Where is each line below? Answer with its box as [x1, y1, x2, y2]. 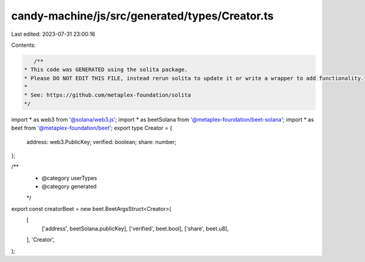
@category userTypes [41, 174, 97, 182]
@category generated [41, 183, 97, 190]
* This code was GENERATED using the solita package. [24, 66, 188, 73]
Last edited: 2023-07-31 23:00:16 [11, 30, 96, 38]
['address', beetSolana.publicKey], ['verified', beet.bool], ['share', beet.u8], [41, 225, 229, 232]
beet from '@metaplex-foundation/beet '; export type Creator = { [11, 125, 173, 132]
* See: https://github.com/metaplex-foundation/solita [24, 92, 191, 98]
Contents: [11, 41, 36, 49]
